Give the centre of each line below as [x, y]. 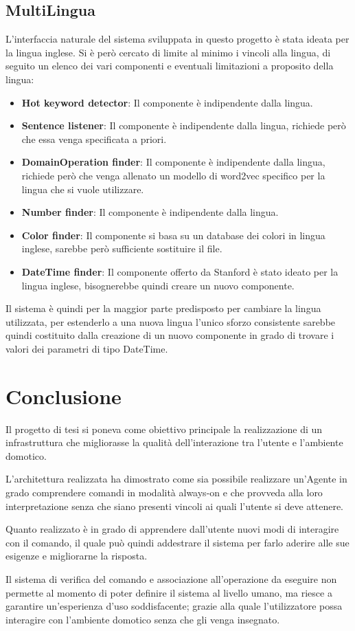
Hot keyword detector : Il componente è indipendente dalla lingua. [167, 102]
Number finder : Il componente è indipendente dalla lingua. [150, 212]
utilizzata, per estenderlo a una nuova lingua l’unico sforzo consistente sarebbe [171, 321]
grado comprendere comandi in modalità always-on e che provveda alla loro [164, 492]
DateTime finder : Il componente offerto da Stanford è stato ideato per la [180, 271]
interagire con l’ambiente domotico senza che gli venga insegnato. [143, 619]
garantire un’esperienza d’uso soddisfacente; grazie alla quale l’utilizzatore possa [174, 606]
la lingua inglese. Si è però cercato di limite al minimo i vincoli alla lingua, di [168, 52]
